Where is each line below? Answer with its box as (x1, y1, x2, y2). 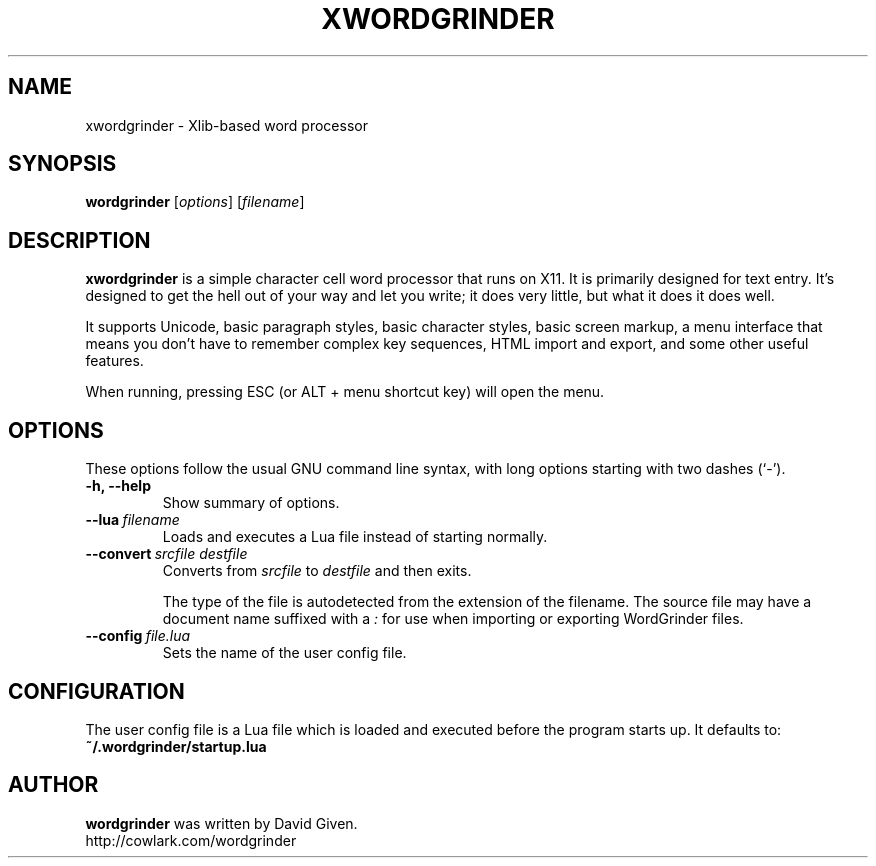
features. (85, 352, 144, 370)
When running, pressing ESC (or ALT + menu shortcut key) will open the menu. (85, 383, 605, 401)
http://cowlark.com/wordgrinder (85, 831, 297, 849)
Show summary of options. (162, 494, 340, 512)
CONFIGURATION (8, 678, 185, 704)
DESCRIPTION (8, 227, 151, 253)
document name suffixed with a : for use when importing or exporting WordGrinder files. (162, 610, 744, 628)
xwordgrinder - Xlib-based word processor (85, 116, 368, 134)
